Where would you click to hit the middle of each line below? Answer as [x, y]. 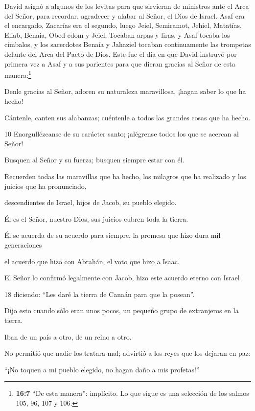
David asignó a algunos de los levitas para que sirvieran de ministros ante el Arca [127, 6]
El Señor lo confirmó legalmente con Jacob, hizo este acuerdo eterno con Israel [122, 278]
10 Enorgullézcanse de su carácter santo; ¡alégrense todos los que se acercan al [122, 134]
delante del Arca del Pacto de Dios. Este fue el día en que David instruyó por [121, 54]
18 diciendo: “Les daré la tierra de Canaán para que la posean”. [100, 294]
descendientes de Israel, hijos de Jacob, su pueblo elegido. [91, 202]
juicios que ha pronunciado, [46, 186]
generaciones [23, 244]
